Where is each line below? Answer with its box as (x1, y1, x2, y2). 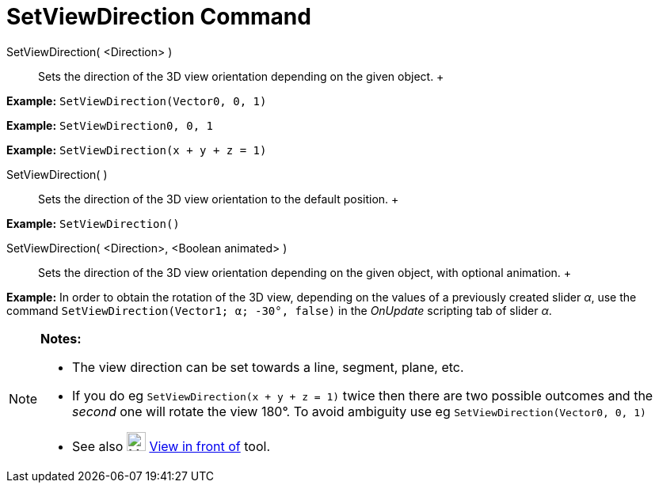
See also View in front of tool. (72, 438, 270, 454)
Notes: (40, 330, 82, 347)
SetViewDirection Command (6, 3, 311, 30)
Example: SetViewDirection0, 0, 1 (6, 118, 213, 132)
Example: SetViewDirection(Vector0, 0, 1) (6, 93, 267, 108)
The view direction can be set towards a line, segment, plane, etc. (72, 358, 464, 375)
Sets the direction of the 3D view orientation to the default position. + (38, 191, 399, 206)
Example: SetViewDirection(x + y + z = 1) (6, 142, 267, 157)
